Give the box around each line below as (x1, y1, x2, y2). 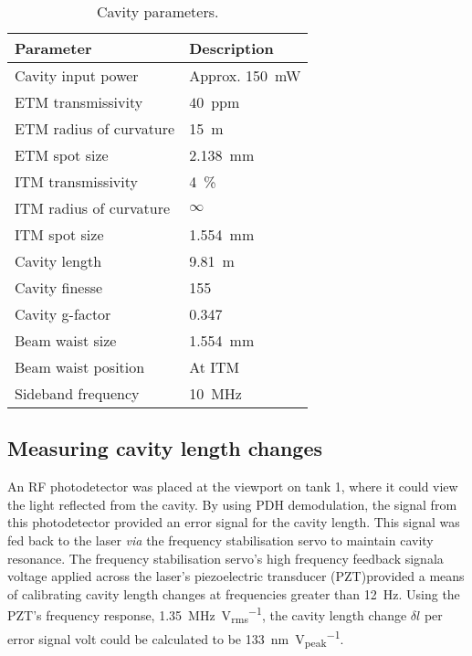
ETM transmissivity (15, 91, 143, 112)
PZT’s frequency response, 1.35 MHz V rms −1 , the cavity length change (7, 603, 407, 627)
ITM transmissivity (15, 171, 138, 192)
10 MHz (189, 383, 242, 404)
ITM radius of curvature (15, 197, 171, 218)
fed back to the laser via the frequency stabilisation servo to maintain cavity (7, 530, 434, 549)
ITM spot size (15, 224, 104, 245)
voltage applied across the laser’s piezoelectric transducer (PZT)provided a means (7, 566, 465, 586)
